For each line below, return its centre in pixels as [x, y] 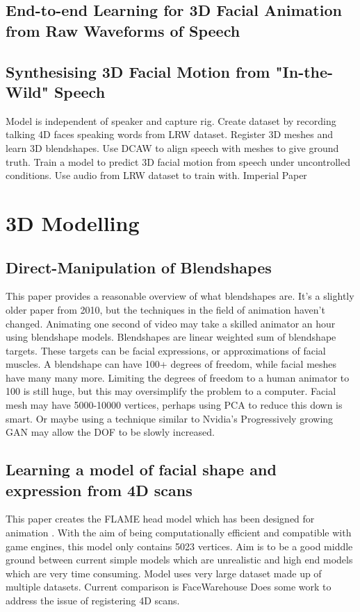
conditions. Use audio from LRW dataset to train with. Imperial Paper [156, 175]
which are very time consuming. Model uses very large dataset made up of [164, 573]
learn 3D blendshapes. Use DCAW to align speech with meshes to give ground [172, 147]
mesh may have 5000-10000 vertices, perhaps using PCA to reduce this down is [174, 405]
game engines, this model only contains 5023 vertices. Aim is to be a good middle [179, 546]
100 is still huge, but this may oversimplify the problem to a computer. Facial [171, 391]
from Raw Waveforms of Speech [123, 30]
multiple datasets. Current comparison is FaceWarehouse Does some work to [169, 587]
